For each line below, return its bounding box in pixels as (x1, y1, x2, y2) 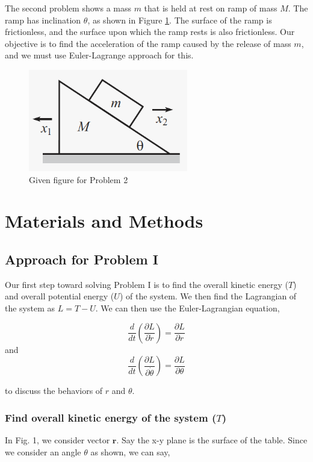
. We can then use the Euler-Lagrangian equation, (95, 301, 280, 314)
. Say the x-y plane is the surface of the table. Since (116, 433, 308, 446)
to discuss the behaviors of (5, 384, 103, 397)
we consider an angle (5, 445, 81, 458)
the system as (5, 301, 55, 314)
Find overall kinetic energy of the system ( (5, 410, 217, 425)
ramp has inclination (5, 13, 81, 26)
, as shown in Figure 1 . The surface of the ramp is (87, 13, 272, 26)
